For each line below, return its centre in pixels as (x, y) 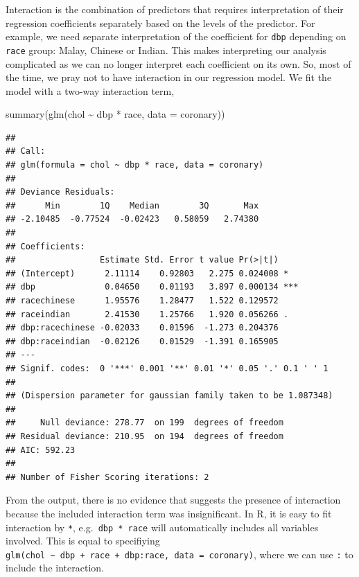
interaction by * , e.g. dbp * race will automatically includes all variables (162, 527)
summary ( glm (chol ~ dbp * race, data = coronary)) (115, 114)
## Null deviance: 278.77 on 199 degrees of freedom (145, 423)
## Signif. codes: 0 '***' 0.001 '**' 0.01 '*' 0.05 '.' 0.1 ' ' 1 (167, 368)
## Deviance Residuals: (60, 192)
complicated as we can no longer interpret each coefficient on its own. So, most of (178, 63)
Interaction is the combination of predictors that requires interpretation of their (175, 9)
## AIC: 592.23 (41, 450)
